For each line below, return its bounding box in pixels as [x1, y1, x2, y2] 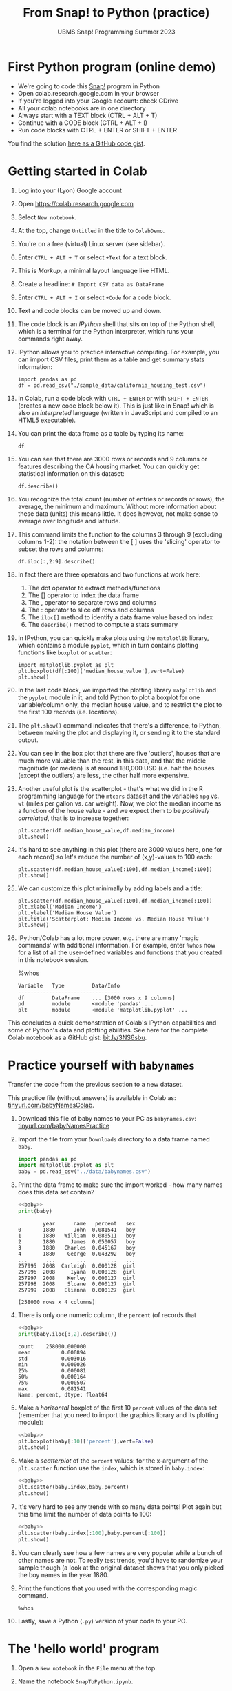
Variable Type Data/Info [17, 982, 120, 989]
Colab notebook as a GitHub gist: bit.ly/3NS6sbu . [8, 1033, 147, 1041]
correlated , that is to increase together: [17, 814, 129, 822]
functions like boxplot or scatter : [17, 648, 112, 657]
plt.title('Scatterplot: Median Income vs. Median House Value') [17, 915, 209, 922]
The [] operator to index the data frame [28, 591, 140, 599]
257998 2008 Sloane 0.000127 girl [17, 1281, 136, 1288]
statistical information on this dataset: [17, 469, 125, 477]
